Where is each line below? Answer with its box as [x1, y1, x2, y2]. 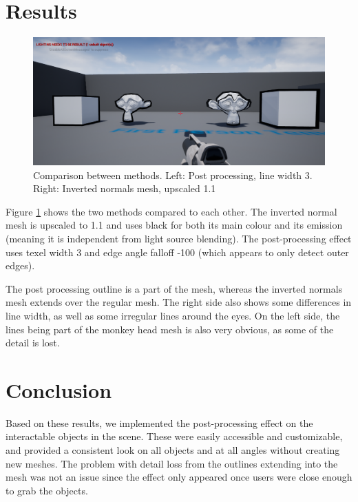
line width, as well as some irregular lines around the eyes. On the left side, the [6, 308, 340, 322]
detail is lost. [6, 335, 60, 350]
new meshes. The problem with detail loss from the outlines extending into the [6, 456, 338, 470]
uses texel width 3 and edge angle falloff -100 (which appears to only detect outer [6, 244, 349, 259]
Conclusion [6, 375, 112, 404]
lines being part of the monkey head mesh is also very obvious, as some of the [6, 322, 334, 336]
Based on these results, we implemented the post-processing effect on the [6, 415, 313, 430]
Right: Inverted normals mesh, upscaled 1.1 [33, 181, 216, 196]
